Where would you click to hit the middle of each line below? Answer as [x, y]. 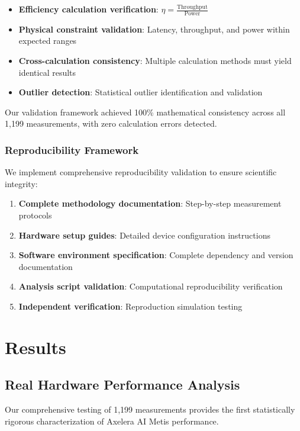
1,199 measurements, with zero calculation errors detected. [111, 123]
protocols [35, 215]
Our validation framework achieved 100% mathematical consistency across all [145, 112]
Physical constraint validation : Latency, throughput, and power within [154, 29]
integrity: [21, 183]
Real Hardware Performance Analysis [122, 385]
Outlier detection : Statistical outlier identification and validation [141, 92]
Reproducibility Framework [72, 149]
